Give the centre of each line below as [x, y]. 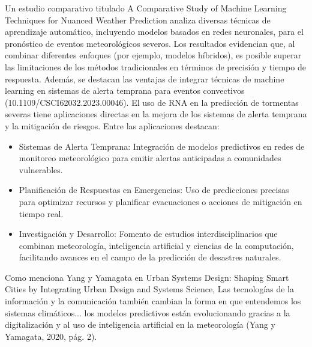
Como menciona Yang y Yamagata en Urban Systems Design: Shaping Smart [147, 277]
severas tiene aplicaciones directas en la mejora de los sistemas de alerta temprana [156, 114]
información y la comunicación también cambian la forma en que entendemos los [153, 301]
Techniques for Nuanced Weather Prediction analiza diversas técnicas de [138, 20]
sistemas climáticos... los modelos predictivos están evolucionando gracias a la [148, 312]
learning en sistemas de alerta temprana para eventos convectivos [125, 91]
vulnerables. [41, 169]
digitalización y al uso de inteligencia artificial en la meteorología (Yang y [140, 324]
